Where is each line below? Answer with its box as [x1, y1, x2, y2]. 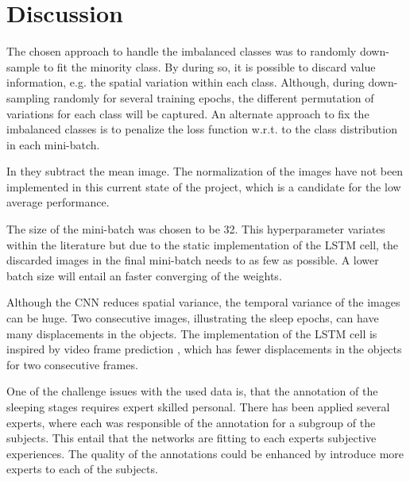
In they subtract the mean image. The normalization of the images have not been [6, 163, 404, 179]
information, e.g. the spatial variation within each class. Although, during [6, 74, 365, 91]
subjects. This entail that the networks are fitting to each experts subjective [6, 430, 377, 446]
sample [6, 58, 41, 75]
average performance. [6, 194, 110, 210]
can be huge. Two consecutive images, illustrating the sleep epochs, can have [6, 310, 379, 326]
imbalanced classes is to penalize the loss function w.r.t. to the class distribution [6, 121, 397, 137]
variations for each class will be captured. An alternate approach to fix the [6, 105, 369, 121]
